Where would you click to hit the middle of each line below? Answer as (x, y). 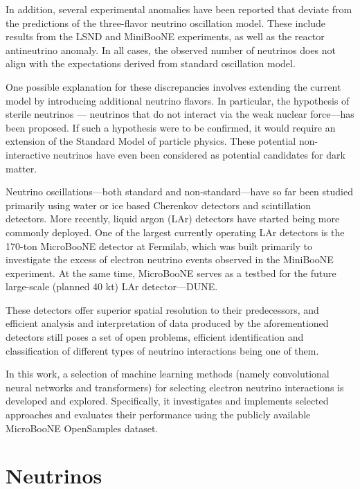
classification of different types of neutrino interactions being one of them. (162, 350)
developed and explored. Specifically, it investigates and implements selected (167, 401)
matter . (21, 168)
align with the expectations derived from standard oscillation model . (151, 63)
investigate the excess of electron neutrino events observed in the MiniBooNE (170, 259)
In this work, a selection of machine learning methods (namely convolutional (168, 374)
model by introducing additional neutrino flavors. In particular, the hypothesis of (178, 100)
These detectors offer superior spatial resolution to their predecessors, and (162, 309)
